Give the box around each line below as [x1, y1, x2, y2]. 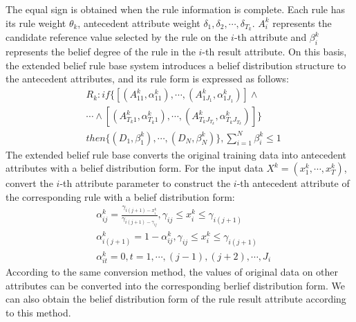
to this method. [6, 305, 71, 319]
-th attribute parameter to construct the [59, 176, 231, 190]
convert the [6, 176, 53, 190]
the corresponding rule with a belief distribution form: [6, 189, 235, 204]
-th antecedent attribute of [236, 176, 350, 190]
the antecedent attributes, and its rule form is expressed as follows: [6, 71, 289, 86]
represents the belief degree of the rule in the [6, 44, 196, 59]
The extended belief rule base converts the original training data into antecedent [6, 147, 347, 161]
